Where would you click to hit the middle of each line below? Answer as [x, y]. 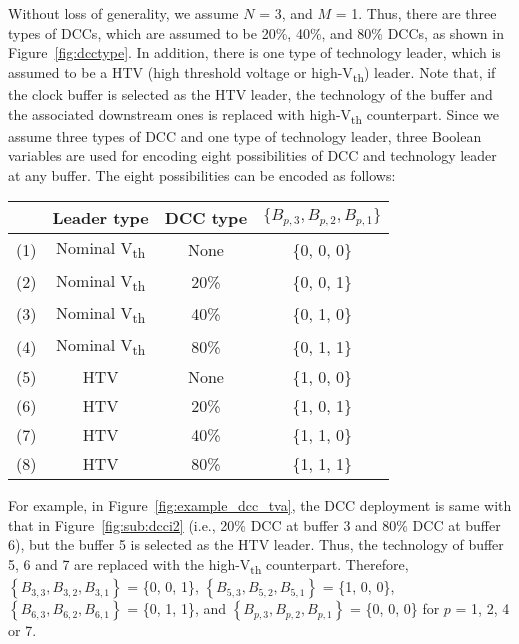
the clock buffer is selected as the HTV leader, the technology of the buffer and [250, 93]
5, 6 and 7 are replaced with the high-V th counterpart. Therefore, [208, 565]
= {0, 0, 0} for [395, 608]
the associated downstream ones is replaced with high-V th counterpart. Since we [254, 115]
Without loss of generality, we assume [123, 13]
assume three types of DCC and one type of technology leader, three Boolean [245, 135]
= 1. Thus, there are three [416, 13]
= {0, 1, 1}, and [177, 608]
